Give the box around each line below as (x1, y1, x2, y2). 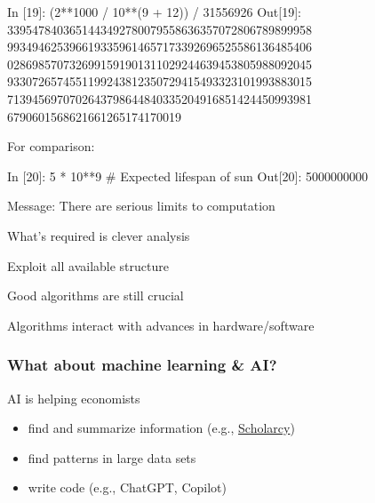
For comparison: (7, 137, 95, 156)
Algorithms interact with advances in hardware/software (7, 315, 315, 334)
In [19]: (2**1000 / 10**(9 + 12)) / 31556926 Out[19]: (7, 3, 301, 20)
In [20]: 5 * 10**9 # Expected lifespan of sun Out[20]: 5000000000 (7, 166, 368, 185)
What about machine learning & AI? (7, 354, 277, 376)
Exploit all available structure (7, 256, 169, 275)
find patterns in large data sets (28, 448, 196, 467)
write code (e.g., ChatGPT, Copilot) (28, 478, 227, 497)
